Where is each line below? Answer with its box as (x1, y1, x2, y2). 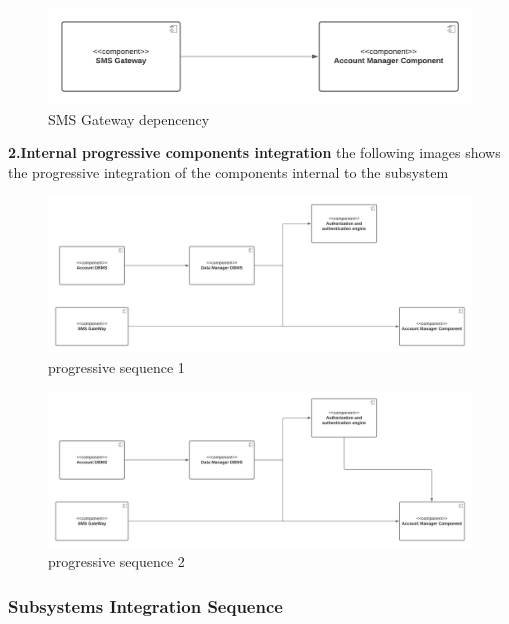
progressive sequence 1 (48, 356, 185, 377)
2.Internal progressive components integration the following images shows (8, 142, 501, 163)
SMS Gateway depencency (48, 108, 210, 129)
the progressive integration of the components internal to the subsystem (8, 162, 449, 183)
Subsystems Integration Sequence (8, 594, 283, 618)
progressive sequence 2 (48, 551, 185, 572)
